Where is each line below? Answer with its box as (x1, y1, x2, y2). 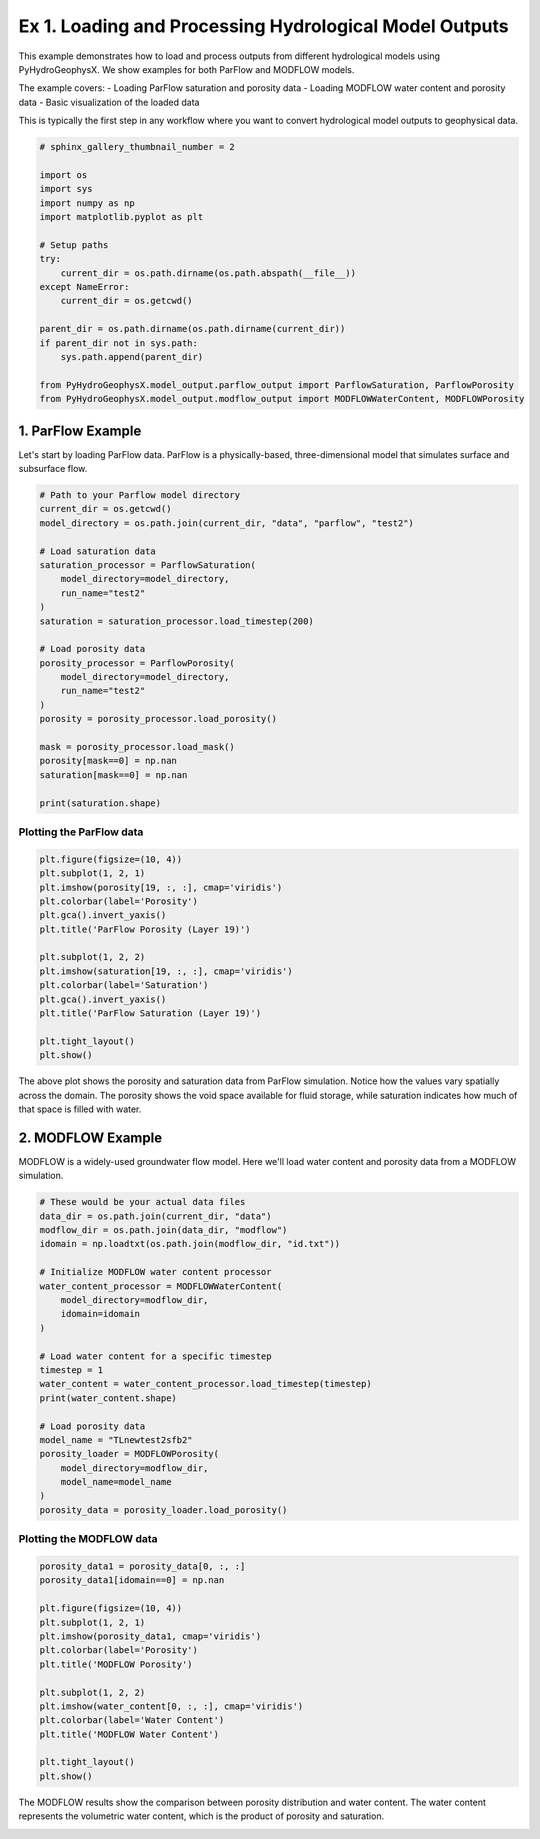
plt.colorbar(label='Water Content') (39, 1715, 225, 1726)
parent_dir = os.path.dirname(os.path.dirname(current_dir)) (39, 323, 346, 335)
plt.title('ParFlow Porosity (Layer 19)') (39, 923, 251, 935)
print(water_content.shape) (39, 1392, 177, 1404)
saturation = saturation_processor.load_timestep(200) (39, 615, 314, 627)
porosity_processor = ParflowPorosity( (39, 657, 235, 669)
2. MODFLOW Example (18, 1129, 163, 1146)
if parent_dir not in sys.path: (39, 337, 199, 349)
